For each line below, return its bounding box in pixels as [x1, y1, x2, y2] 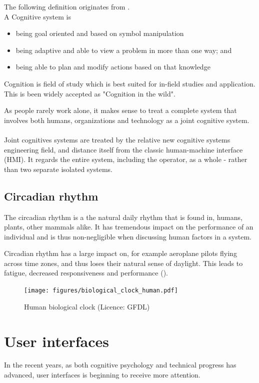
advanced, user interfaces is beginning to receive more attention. [4, 369, 200, 380]
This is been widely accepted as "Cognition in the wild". [4, 88, 175, 98]
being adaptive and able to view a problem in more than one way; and [15, 44, 232, 55]
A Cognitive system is [4, 11, 71, 21]
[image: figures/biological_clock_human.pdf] [24, 287, 178, 294]
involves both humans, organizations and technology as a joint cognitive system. [4, 114, 249, 125]
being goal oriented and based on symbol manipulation [15, 28, 184, 38]
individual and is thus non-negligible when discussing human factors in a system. [4, 231, 251, 241]
